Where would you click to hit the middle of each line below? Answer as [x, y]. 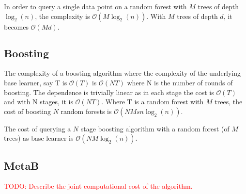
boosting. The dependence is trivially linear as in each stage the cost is [109, 92]
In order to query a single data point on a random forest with [95, 6]
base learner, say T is [36, 82]
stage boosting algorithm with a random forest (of [155, 128]
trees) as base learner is [39, 138]
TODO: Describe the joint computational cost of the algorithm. [98, 186]
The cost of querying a [38, 128]
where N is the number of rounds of [180, 82]
